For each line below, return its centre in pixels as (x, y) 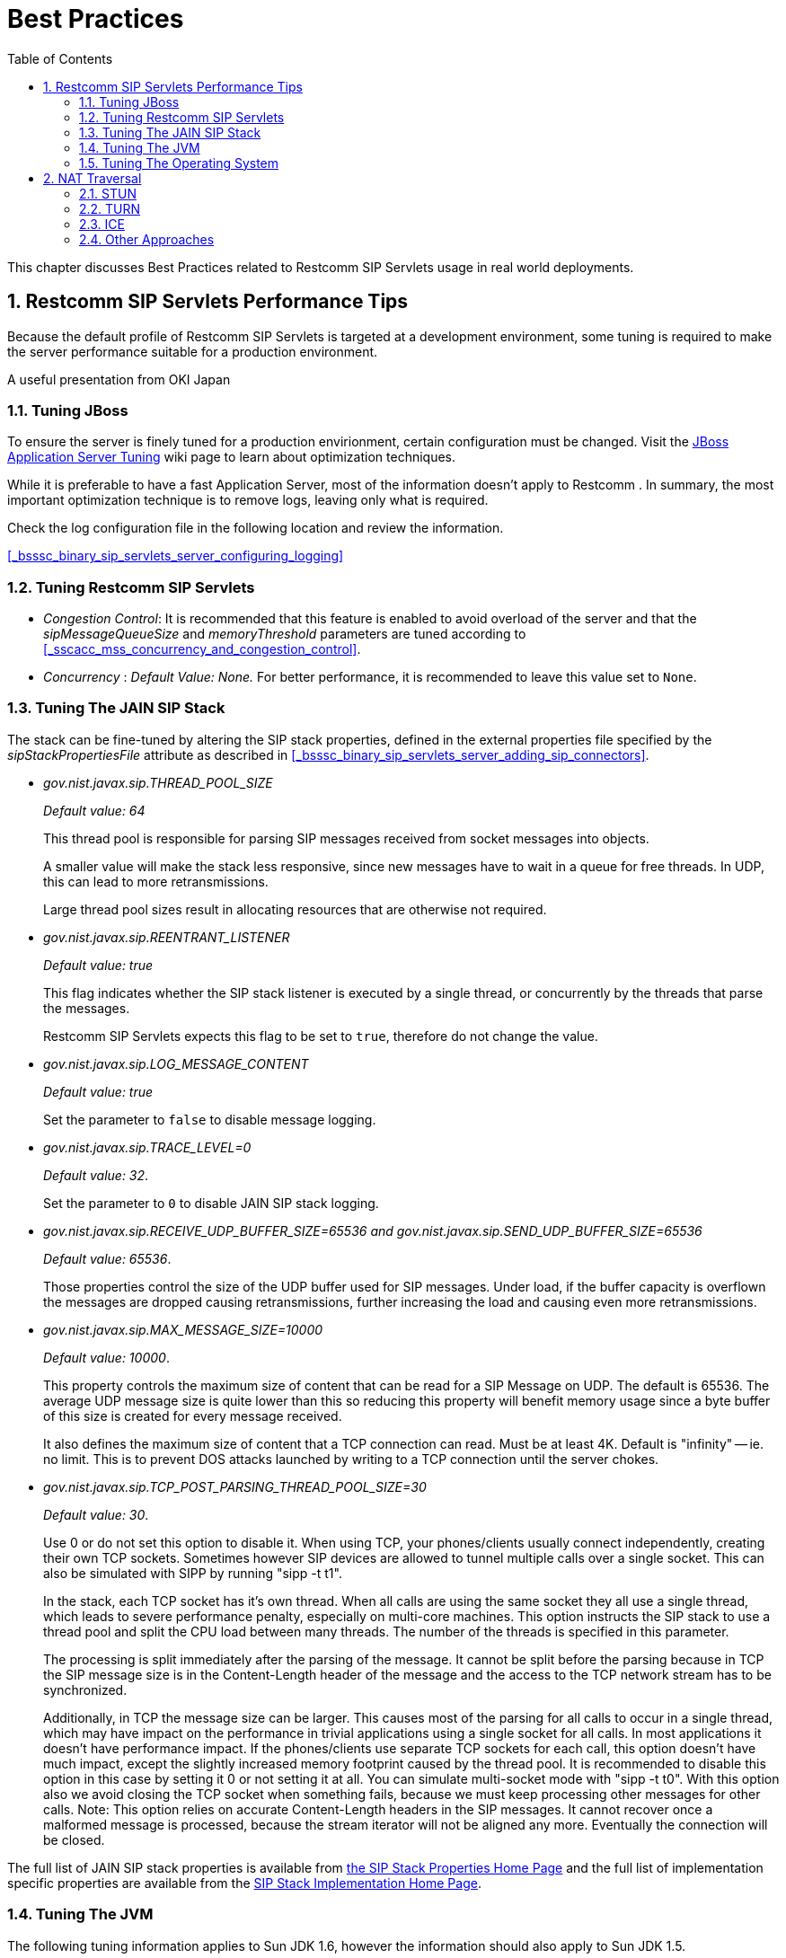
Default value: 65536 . (107, 1258)
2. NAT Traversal (93, 178)
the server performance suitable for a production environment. (193, 351)
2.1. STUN (108, 193)
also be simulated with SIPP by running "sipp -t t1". (193, 1573)
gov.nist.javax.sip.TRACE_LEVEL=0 (147, 1147)
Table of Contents (60, 58)
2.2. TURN (110, 208)
